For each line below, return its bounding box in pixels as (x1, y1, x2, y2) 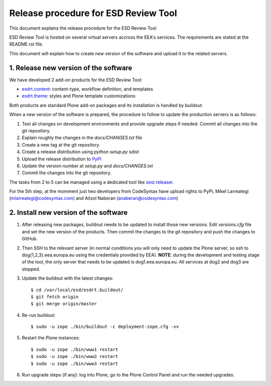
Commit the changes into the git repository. (22, 170, 111, 176)
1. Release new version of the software (9, 63, 132, 72)
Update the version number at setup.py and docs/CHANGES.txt (22, 163, 153, 169)
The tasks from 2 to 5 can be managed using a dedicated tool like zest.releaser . (9, 179, 174, 185)
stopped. (22, 266, 41, 272)
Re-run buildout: (22, 312, 56, 318)
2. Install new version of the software (9, 208, 128, 217)
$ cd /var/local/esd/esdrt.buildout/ (31, 287, 124, 293)
